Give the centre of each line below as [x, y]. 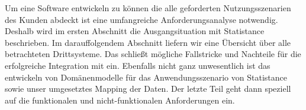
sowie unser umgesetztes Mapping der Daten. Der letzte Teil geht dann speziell [148, 89]
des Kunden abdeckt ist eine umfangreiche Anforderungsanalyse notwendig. [141, 19]
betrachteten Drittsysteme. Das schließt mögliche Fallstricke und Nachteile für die [153, 54]
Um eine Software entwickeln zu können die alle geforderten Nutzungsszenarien [148, 8]
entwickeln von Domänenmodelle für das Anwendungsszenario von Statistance [146, 77]
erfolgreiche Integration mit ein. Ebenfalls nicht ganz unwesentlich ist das [138, 65]
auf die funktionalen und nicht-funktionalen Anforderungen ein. [120, 100]
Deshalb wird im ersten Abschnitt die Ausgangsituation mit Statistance [135, 31]
